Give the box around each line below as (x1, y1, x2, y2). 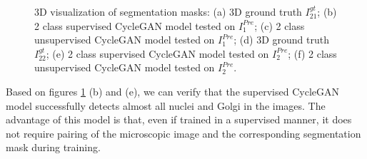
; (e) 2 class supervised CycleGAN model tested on (46, 46, 269, 61)
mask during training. (6, 140, 101, 155)
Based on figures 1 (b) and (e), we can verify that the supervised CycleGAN (6, 83, 339, 98)
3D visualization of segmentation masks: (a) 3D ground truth (34, 4, 302, 19)
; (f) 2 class (288, 46, 337, 61)
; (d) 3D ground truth (233, 32, 329, 47)
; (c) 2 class (254, 18, 305, 33)
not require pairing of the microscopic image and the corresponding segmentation (6, 125, 361, 140)
